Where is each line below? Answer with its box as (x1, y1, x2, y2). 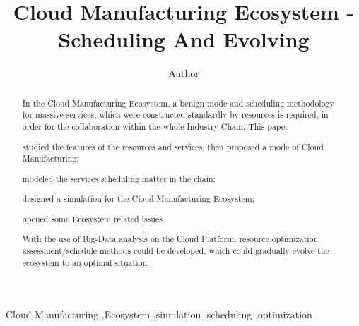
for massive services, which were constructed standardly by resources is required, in (22, 109, 329, 121)
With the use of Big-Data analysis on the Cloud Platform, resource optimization (22, 233, 319, 245)
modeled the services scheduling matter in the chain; (22, 172, 216, 184)
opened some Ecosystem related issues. (22, 212, 165, 224)
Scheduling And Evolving (58, 25, 310, 54)
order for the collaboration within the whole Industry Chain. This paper (22, 121, 288, 133)
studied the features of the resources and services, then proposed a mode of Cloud (22, 140, 324, 152)
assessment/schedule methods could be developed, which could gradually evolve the (22, 245, 329, 257)
